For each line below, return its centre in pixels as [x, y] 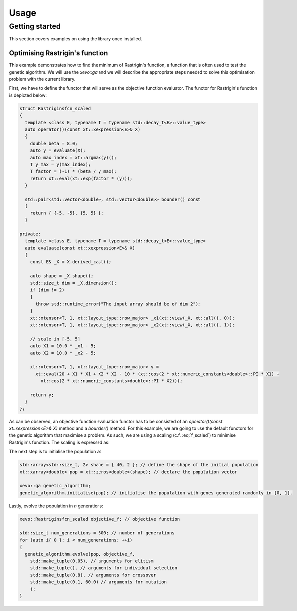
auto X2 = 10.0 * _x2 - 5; [63, 353]
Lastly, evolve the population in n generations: [56, 506]
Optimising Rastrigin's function [59, 53]
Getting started [35, 26]
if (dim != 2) [47, 290]
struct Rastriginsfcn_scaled [55, 108]
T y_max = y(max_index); [60, 164]
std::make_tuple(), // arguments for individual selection [104, 568]
